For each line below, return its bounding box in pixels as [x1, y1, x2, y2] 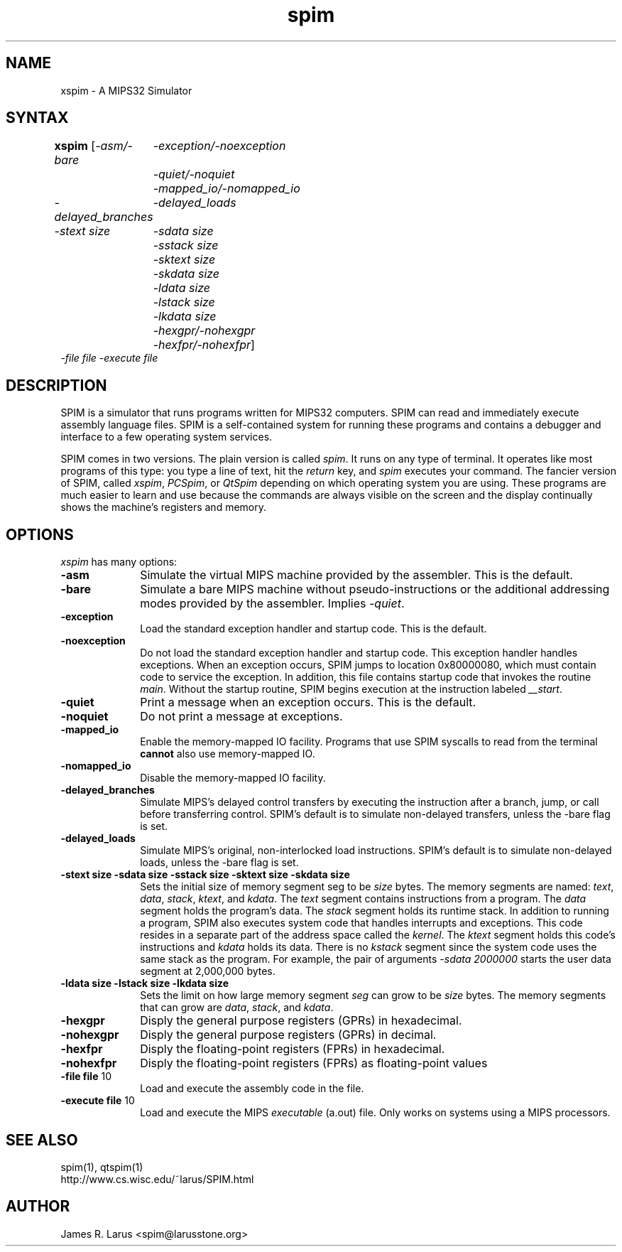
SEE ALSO [6, 1130, 78, 1149]
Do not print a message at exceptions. [140, 709, 343, 724]
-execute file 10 [60, 1094, 135, 1107]
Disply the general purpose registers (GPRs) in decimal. [140, 1027, 437, 1042]
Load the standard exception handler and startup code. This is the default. [140, 622, 487, 635]
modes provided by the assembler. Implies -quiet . [140, 596, 405, 611]
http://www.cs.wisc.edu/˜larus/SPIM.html [60, 1172, 254, 1185]
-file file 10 [60, 1070, 111, 1083]
